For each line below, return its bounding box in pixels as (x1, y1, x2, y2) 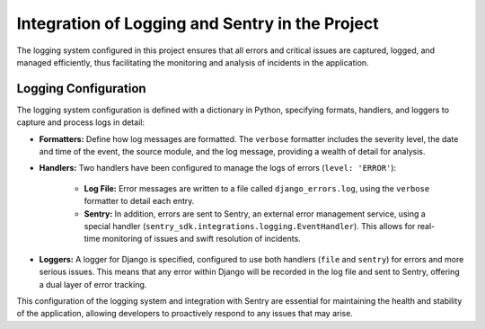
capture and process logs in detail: (16, 117, 145, 128)
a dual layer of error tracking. (39, 279, 147, 289)
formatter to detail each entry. (84, 196, 195, 207)
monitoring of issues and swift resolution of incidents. (101, 234, 301, 245)
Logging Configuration (16, 81, 147, 96)
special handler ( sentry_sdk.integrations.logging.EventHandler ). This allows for (84, 220, 416, 231)
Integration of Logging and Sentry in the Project (16, 13, 379, 33)
